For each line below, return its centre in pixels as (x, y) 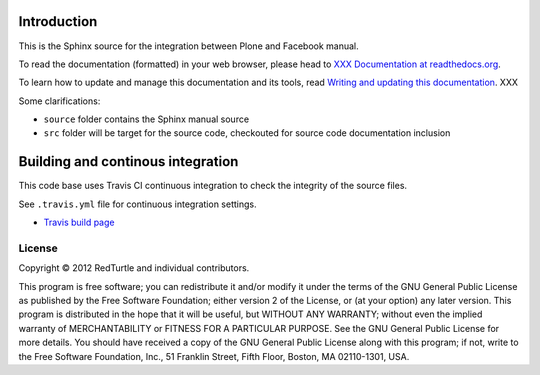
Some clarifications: (59, 101)
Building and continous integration (128, 161)
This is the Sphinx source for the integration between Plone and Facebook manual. (188, 46)
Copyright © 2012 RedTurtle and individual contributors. (134, 268)
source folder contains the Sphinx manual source (146, 119)
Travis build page (79, 222)
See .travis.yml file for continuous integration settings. (137, 204)
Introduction (58, 21)
